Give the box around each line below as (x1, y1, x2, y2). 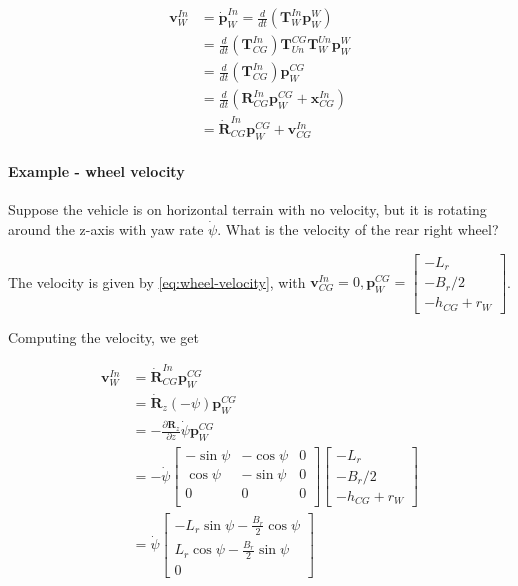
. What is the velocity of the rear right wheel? (217, 219, 499, 240)
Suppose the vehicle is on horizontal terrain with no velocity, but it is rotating (8, 199, 487, 220)
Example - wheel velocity (8, 161, 185, 182)
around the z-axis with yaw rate (8, 219, 204, 240)
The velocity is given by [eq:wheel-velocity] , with (8, 271, 306, 292)
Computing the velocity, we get (8, 326, 199, 347)
